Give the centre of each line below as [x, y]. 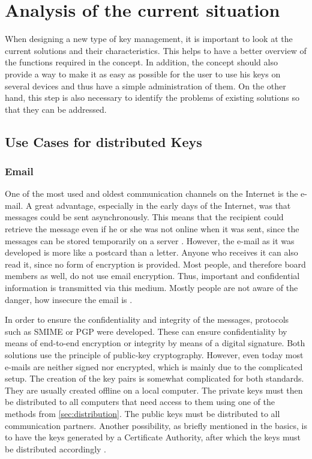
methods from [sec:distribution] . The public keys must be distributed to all [142, 413]
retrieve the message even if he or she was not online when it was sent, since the [152, 229]
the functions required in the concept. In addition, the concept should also [141, 62]
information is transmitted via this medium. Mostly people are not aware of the [151, 288]
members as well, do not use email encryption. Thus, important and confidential [152, 276]
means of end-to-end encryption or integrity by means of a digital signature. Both [155, 343]
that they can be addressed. [56, 109]
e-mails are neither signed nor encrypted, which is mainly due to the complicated [154, 366]
